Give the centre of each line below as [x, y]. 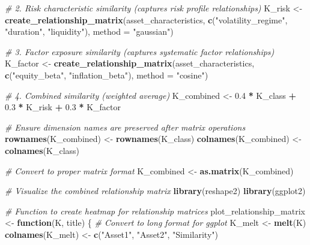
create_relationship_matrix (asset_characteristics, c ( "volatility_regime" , [146, 19]
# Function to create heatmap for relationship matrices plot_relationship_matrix [155, 211]
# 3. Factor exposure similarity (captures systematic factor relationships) [140, 51]
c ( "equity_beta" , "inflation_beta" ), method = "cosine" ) [107, 75]
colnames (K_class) [42, 150]
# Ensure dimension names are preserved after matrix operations [125, 127]
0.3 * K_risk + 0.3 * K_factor [63, 107]
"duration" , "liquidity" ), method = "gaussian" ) [89, 31]
